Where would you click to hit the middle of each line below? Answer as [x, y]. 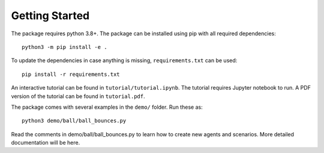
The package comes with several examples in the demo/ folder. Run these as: [107, 107]
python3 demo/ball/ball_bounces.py [74, 121]
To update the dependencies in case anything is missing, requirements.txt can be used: [124, 60]
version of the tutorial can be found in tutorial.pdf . [78, 96]
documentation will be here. [46, 143]
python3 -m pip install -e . [64, 47]
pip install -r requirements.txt [71, 74]
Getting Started [50, 16]
